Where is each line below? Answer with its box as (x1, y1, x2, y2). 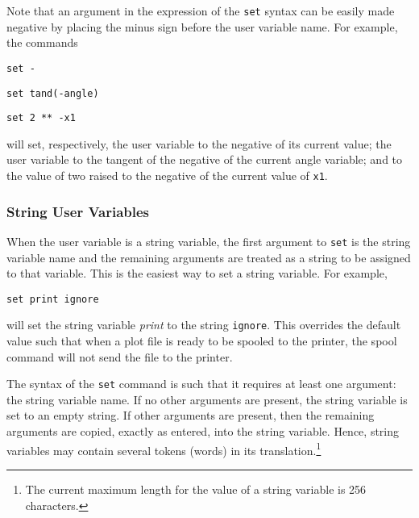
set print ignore (6, 293, 99, 305)
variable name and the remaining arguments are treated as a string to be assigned (6, 249, 411, 265)
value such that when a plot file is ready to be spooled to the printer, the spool (6, 332, 397, 349)
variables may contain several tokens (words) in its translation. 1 (6, 439, 322, 458)
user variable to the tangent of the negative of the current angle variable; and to (6, 151, 403, 168)
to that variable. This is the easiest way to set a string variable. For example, (6, 265, 388, 282)
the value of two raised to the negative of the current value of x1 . (6, 167, 328, 183)
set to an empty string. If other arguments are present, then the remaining (6, 407, 375, 424)
